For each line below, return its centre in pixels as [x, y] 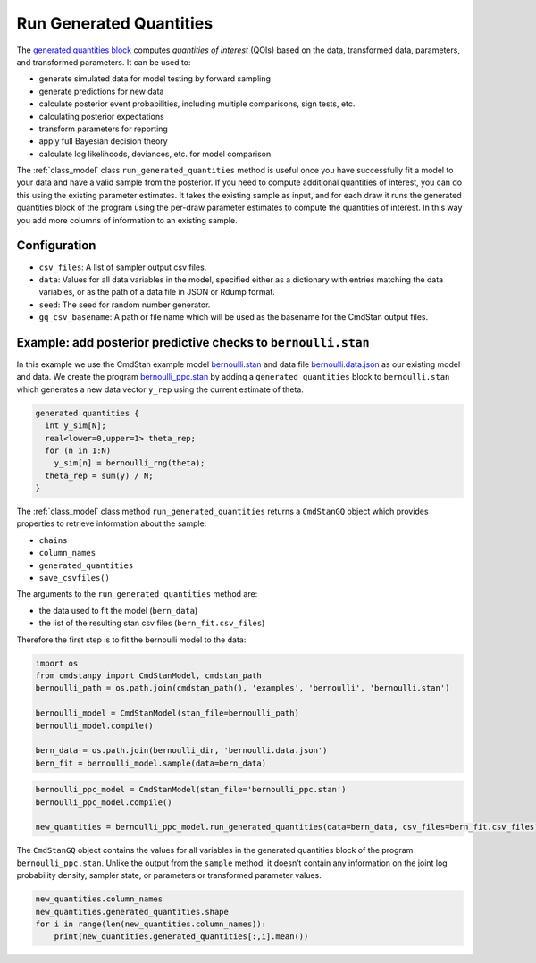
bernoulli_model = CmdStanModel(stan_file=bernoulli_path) [167, 713]
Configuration [56, 246]
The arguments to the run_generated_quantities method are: [137, 594]
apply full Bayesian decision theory [104, 141]
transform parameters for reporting [104, 129]
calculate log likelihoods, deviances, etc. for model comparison [155, 154]
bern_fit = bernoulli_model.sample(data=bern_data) [151, 763]
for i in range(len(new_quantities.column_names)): [151, 924]
